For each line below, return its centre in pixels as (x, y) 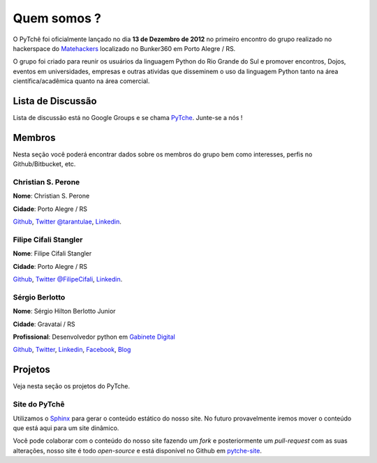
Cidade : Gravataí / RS (44, 324)
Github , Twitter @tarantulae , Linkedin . (67, 222)
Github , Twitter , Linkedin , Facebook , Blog (72, 350)
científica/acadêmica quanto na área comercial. (81, 81)
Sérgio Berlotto (39, 297)
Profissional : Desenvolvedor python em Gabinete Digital (94, 337)
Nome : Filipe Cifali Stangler (52, 253)
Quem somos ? (57, 18)
